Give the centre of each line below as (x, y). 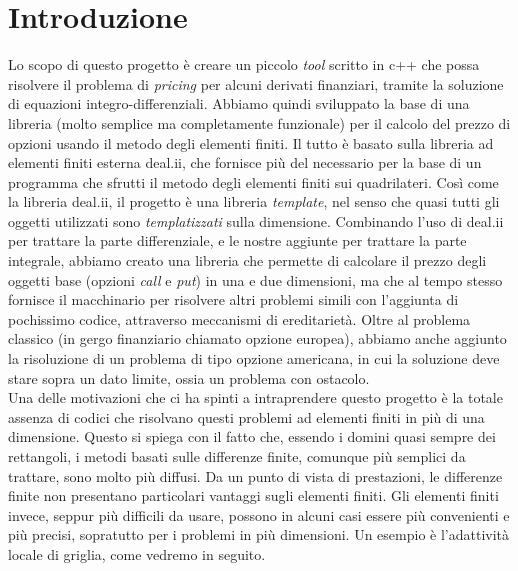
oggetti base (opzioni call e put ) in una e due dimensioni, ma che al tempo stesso (255, 279)
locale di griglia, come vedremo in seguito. (137, 553)
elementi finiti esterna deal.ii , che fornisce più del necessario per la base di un (245, 162)
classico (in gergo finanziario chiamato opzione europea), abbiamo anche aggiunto (257, 338)
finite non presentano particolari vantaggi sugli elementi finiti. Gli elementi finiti (253, 495)
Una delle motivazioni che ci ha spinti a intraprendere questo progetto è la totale (255, 397)
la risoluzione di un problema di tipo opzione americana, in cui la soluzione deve (254, 358)
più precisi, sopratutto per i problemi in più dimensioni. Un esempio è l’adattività (259, 534)
